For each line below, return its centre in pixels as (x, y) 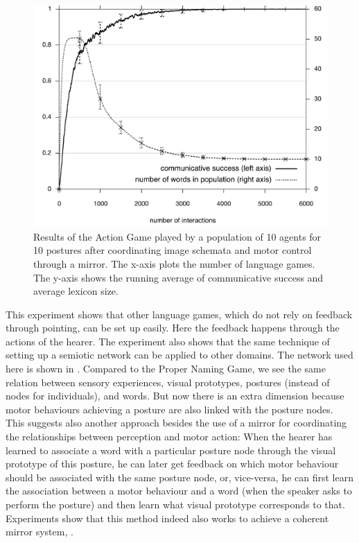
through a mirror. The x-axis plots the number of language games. (174, 263)
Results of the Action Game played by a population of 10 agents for (177, 236)
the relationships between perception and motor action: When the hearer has (169, 437)
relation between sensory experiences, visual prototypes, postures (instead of (168, 382)
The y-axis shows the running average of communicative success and (178, 277)
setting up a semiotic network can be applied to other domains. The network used (179, 355)
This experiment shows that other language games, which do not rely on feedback (179, 314)
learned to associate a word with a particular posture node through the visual (171, 450)
